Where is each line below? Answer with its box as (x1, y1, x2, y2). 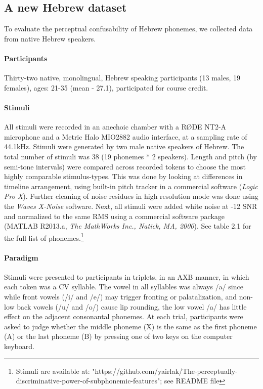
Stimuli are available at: (16, 365, 90, 376)
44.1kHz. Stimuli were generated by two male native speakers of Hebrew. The (4, 141, 244, 152)
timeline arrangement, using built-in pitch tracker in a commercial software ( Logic (4, 181, 258, 191)
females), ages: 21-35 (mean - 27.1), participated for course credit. (4, 82, 208, 93)
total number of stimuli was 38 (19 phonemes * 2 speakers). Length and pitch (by (4, 151, 257, 161)
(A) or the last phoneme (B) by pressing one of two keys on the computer (4, 331, 233, 341)
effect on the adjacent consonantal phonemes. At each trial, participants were (4, 311, 243, 322)
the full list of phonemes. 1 (4, 231, 84, 243)
